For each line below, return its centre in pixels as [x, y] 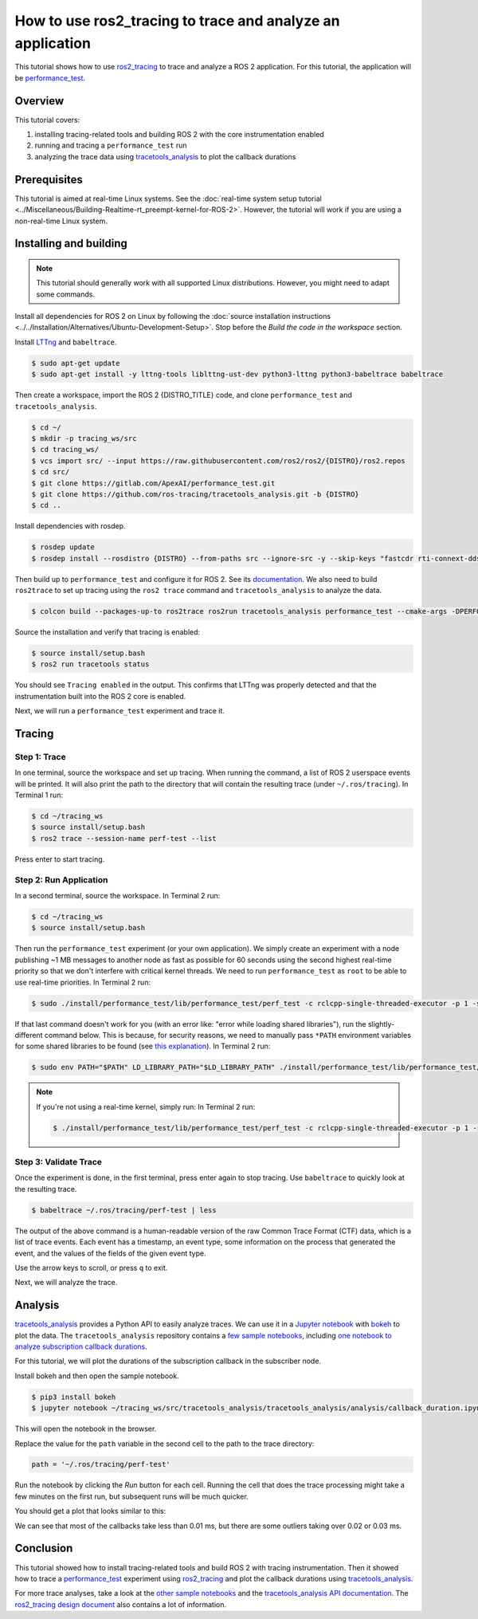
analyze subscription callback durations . [81, 1346]
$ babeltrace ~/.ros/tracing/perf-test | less [124, 1210]
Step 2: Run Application [61, 879]
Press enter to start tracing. [60, 859]
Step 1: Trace [41, 756]
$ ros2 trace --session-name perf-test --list [124, 838]
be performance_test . [50, 78]
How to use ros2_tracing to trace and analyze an [177, 21]
